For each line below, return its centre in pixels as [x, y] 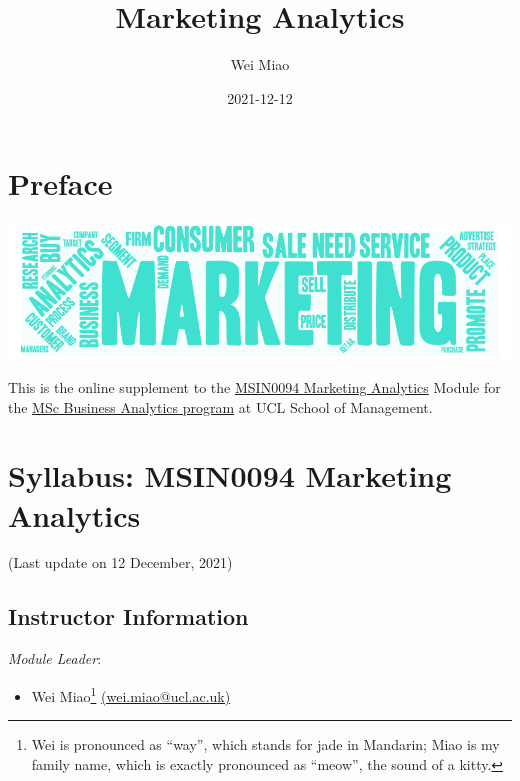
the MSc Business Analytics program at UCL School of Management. [220, 406]
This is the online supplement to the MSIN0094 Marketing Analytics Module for [254, 386]
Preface [60, 183]
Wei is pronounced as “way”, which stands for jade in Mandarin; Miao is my [265, 744]
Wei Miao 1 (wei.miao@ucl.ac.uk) [131, 694]
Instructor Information [128, 616]
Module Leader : [55, 658]
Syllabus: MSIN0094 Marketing [230, 475]
